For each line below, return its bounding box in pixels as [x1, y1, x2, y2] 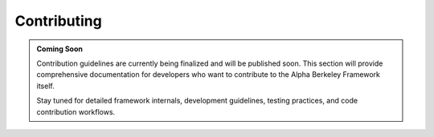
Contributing [14, 12, 102, 30]
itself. [36, 81, 55, 91]
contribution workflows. [36, 107, 116, 116]
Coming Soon [36, 44, 84, 54]
